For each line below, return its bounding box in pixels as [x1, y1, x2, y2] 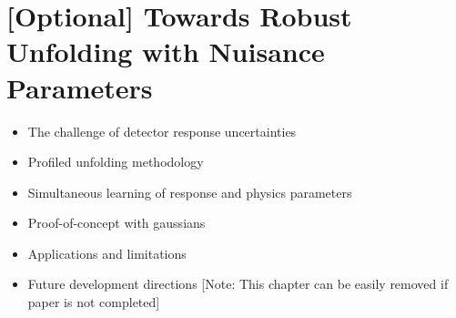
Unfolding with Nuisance [6, 33, 325, 70]
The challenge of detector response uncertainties [27, 121, 297, 140]
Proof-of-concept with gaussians [27, 213, 206, 232]
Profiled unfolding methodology [27, 152, 204, 171]
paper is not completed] [27, 292, 160, 312]
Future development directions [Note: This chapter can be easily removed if [27, 274, 449, 293]
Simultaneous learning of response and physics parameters [27, 182, 352, 201]
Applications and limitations [27, 243, 187, 262]
